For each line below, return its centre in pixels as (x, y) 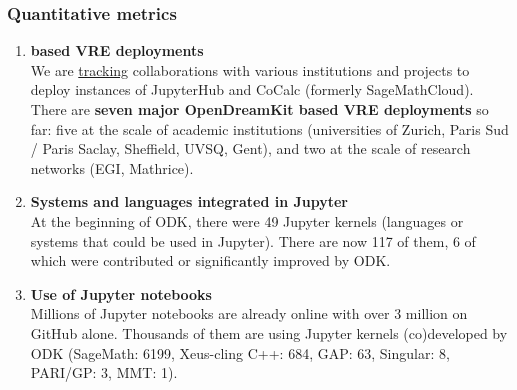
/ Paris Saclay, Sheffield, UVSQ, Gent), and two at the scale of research (250, 148)
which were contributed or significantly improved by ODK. (210, 260)
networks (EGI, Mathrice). (112, 167)
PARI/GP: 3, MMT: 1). (104, 372)
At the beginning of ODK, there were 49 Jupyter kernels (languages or (247, 220)
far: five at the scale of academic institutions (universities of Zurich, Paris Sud (269, 128)
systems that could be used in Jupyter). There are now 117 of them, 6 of (253, 240)
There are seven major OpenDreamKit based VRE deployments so (259, 109)
